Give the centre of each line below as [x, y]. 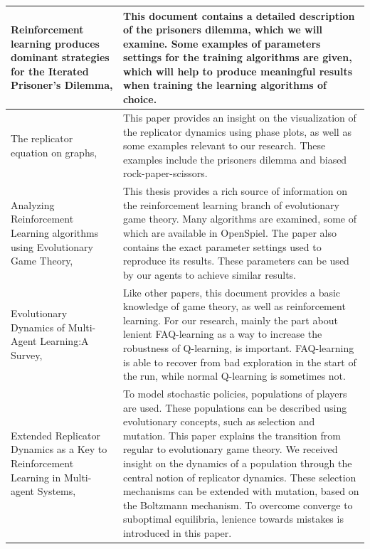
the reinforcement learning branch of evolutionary [231, 204]
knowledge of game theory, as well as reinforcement [234, 306]
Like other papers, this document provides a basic [232, 292]
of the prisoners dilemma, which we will [223, 30]
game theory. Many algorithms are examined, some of [240, 219]
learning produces [55, 43]
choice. [140, 99]
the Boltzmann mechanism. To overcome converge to [238, 505]
